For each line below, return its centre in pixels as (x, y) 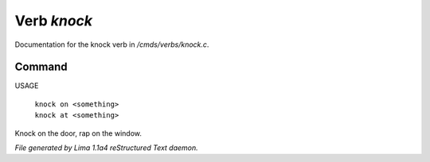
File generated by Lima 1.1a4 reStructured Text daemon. (106, 148)
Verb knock (54, 21)
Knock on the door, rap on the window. (78, 133)
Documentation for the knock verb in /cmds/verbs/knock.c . (112, 44)
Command (41, 67)
